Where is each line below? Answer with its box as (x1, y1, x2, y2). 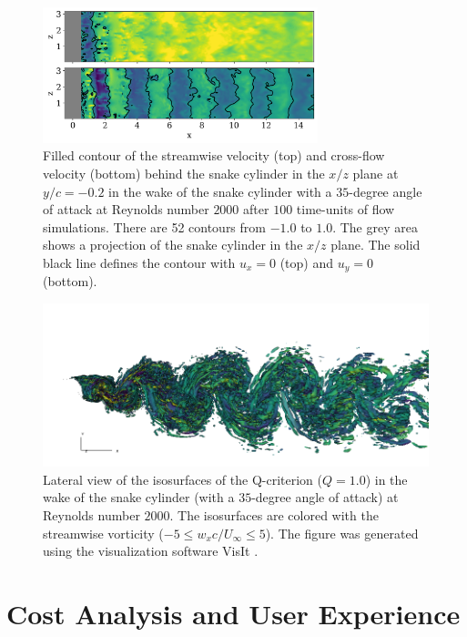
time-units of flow (296, 200, 395, 219)
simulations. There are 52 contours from (43, 217, 266, 236)
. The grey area (332, 217, 418, 236)
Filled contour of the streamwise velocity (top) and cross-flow (43, 146, 385, 165)
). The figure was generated (265, 523, 419, 542)
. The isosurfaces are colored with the (169, 506, 379, 525)
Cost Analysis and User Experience (6, 595, 461, 632)
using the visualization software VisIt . (43, 541, 259, 560)
